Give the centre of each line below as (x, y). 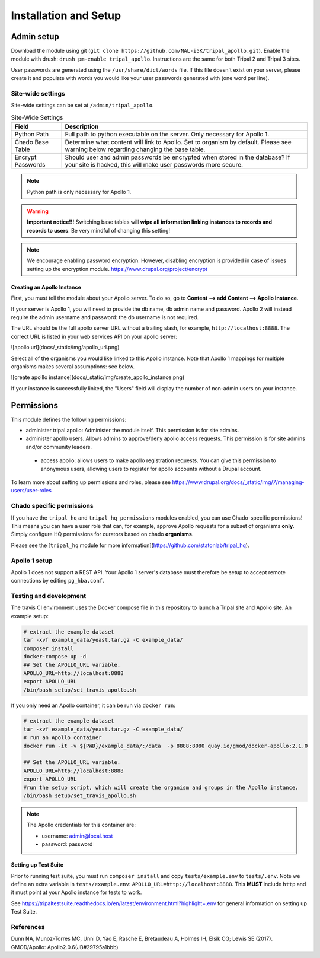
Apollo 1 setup (32, 561)
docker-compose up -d (55, 656)
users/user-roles (31, 491)
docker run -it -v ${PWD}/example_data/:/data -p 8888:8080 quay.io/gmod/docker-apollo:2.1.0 (166, 746)
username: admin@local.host (77, 836)
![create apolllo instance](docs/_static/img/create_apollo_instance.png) (98, 377)
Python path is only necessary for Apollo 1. (79, 192)
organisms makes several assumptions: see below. (73, 367)
